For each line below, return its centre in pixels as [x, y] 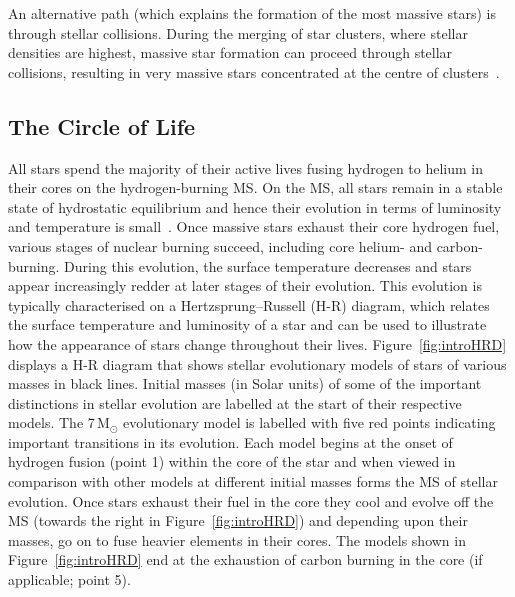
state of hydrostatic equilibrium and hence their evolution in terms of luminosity [255, 206]
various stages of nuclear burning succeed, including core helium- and [220, 245]
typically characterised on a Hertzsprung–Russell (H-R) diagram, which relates [249, 304]
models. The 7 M [59, 422]
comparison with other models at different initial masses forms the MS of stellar [253, 481]
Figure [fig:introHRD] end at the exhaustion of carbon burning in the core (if [245, 559]
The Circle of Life [102, 125]
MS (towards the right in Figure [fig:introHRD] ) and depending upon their [238, 520]
